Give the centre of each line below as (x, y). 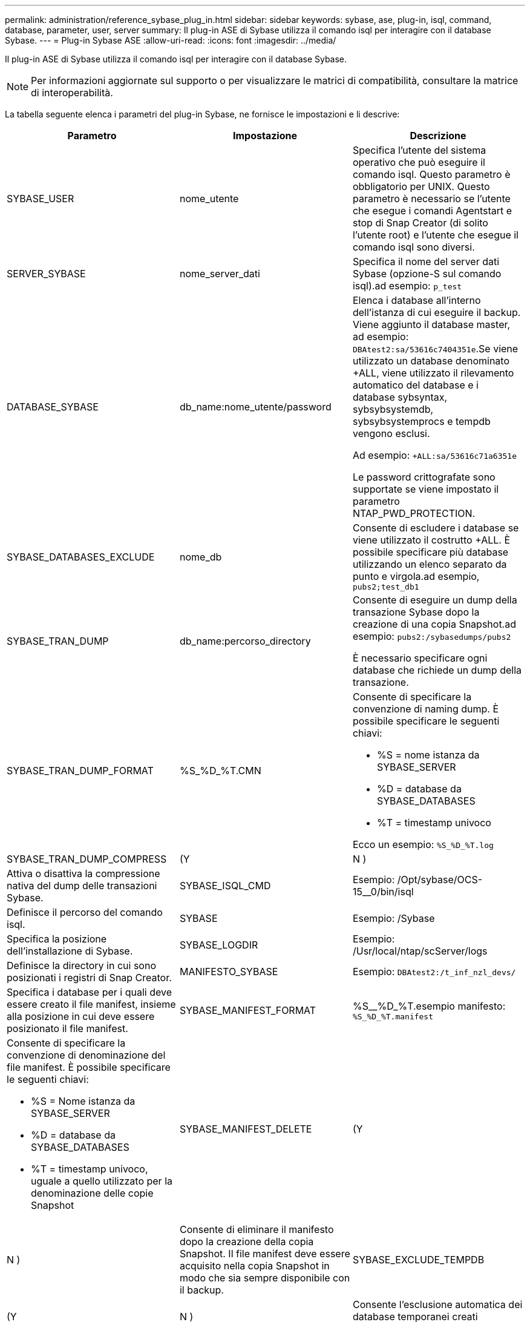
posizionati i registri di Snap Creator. (89, 978)
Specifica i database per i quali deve (89, 992)
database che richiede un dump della (437, 670)
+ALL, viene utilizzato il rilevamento (433, 373)
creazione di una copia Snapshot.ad (434, 624)
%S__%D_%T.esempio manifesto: (429, 1006)
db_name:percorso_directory (245, 641)
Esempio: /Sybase (394, 918)
